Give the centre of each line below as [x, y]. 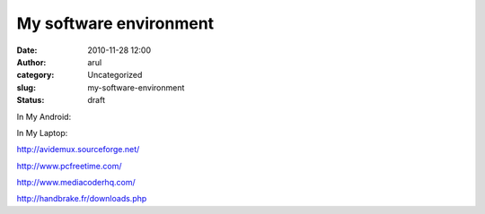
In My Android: [44, 116]
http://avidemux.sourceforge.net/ [78, 150]
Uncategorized [115, 75]
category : [35, 75]
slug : [26, 87]
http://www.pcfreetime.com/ [69, 166]
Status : [31, 100]
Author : [31, 62]
